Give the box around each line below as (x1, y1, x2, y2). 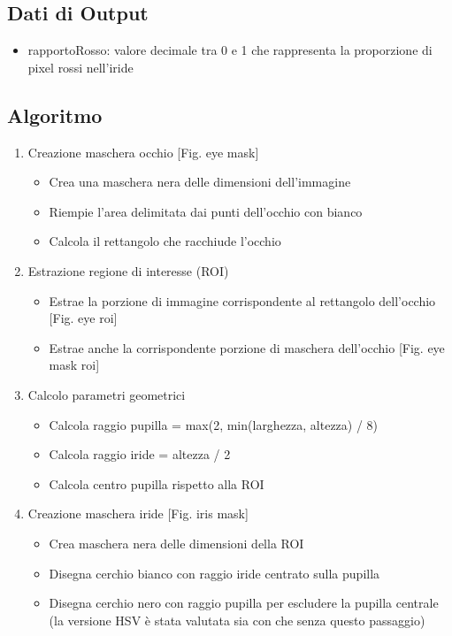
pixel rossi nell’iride (27, 57, 134, 76)
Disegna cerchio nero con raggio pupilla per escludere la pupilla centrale (49, 594, 439, 612)
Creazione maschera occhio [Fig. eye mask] (27, 142, 259, 161)
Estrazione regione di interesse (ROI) (27, 261, 229, 280)
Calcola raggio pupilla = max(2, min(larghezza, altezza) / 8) (49, 415, 379, 433)
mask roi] (49, 356, 100, 374)
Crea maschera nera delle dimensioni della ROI (49, 533, 304, 552)
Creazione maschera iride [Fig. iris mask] (27, 504, 249, 523)
